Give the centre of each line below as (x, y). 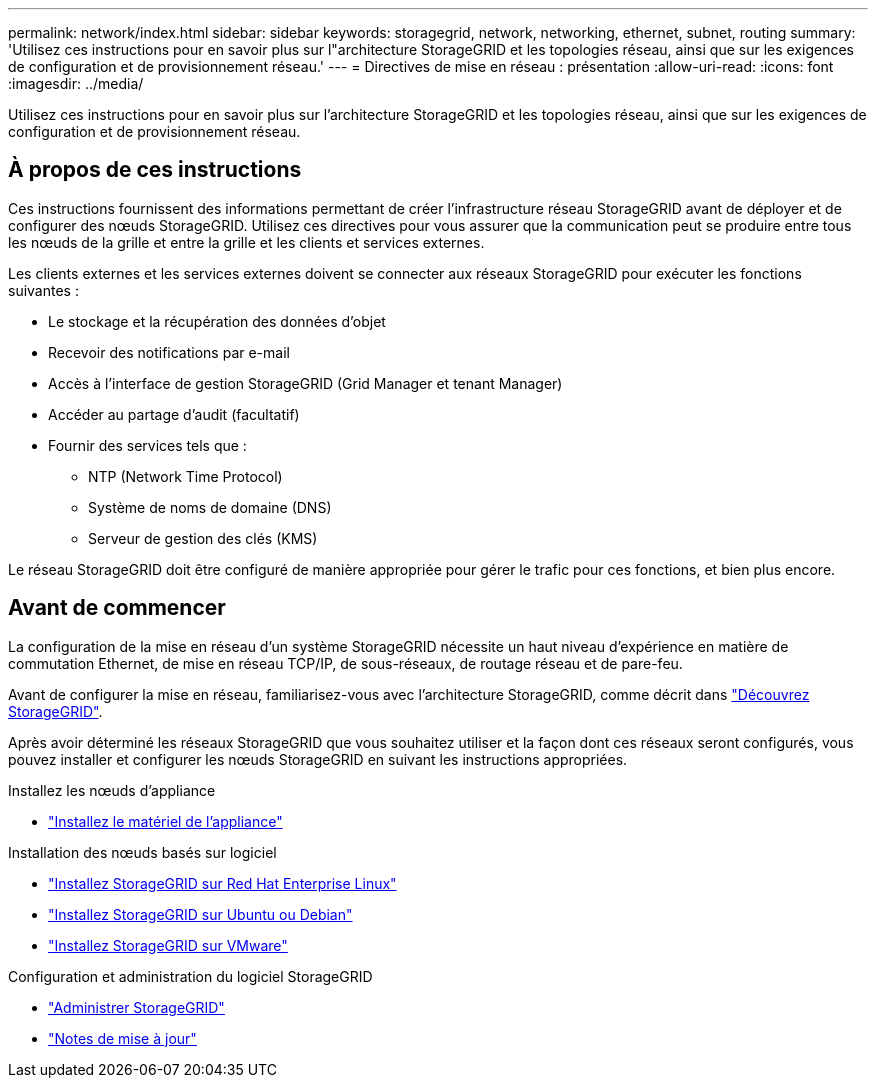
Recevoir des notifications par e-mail (169, 352)
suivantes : (43, 290)
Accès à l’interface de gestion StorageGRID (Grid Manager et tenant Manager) (305, 383)
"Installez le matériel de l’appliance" (165, 821)
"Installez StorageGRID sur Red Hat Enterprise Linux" (222, 883)
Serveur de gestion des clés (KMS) (203, 538)
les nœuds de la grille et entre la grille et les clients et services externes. (246, 242)
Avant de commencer (117, 608)
